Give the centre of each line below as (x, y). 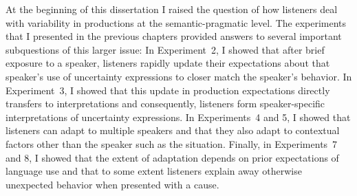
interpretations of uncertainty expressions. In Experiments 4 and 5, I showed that (178, 117)
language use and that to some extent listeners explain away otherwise (154, 171)
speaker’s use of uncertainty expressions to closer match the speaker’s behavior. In (179, 76)
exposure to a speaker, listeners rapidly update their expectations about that (168, 63)
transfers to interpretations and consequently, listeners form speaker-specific (165, 104)
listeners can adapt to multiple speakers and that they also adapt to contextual (173, 130)
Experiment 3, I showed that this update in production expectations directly (168, 90)
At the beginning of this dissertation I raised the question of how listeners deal (172, 9)
